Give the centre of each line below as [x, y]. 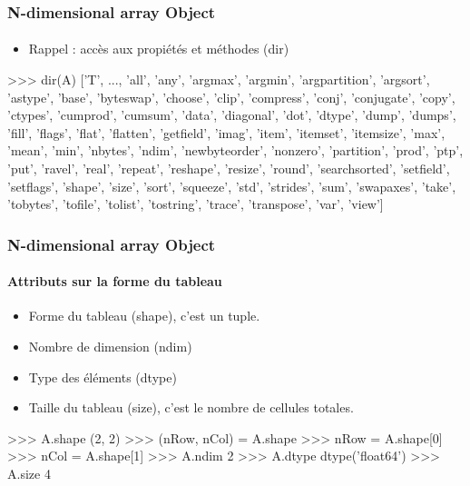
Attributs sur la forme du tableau [115, 281]
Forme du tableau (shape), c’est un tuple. [144, 316]
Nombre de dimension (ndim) [110, 347]
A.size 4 [29, 473]
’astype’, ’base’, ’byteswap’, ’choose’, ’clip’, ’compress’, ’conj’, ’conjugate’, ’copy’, [231, 97]
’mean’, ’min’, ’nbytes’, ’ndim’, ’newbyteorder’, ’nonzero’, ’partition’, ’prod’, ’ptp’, [235, 150]
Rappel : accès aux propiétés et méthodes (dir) [159, 49]
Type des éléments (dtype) [103, 377]
